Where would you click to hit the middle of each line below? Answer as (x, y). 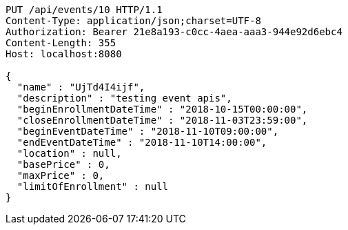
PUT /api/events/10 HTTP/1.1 (84, 10)
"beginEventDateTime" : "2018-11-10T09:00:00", (148, 131)
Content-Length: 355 (61, 43)
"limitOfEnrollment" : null (93, 186)
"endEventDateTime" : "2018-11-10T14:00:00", (142, 142)
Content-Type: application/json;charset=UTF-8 (133, 21)
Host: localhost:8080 (64, 54)
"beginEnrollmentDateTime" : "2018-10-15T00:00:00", (162, 109)
